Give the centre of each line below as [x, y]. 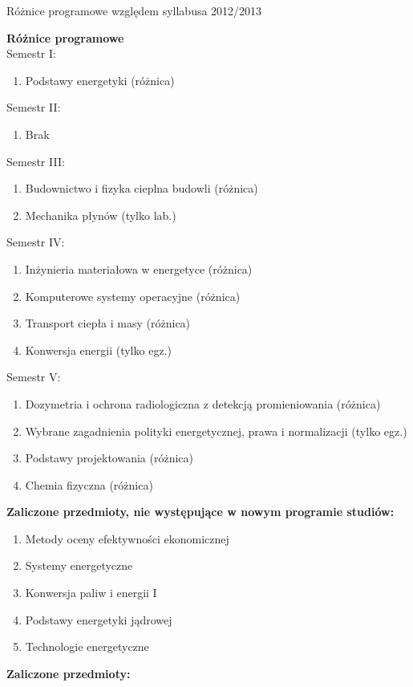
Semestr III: [36, 161]
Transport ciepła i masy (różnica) [108, 323]
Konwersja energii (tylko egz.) [98, 350]
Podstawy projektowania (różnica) [109, 458]
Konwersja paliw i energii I [91, 593]
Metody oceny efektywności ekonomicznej [127, 538]
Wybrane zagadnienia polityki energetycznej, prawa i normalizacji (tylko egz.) [216, 431]
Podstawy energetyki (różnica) [100, 80]
